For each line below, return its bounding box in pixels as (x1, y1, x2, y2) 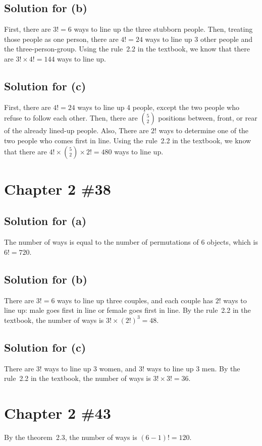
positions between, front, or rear (158, 113, 257, 123)
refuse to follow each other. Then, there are (4, 113, 138, 123)
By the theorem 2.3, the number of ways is (4, 431, 137, 442)
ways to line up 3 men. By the (146, 363, 240, 373)
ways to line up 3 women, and (44, 363, 137, 373)
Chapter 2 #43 (4, 402, 111, 423)
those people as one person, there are (4, 33, 119, 44)
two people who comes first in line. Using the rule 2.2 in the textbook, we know (4, 135, 251, 145)
